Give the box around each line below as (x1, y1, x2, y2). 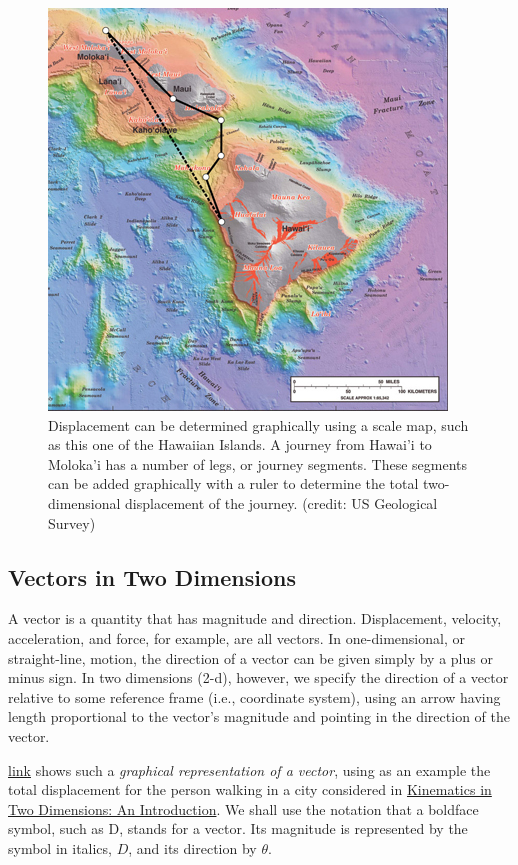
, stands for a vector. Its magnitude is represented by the (119, 818, 468, 839)
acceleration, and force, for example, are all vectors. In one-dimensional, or (8, 627, 465, 648)
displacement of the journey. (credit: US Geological (125, 492, 438, 513)
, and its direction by (128, 837, 257, 858)
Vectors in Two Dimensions (8, 561, 296, 592)
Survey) (48, 512, 96, 533)
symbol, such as (8, 818, 104, 839)
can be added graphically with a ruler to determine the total (48, 473, 419, 494)
